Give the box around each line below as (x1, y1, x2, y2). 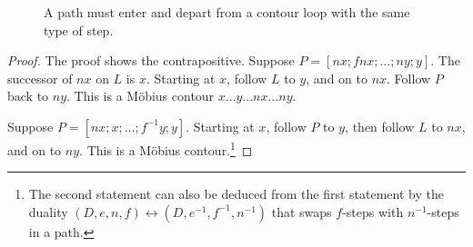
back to (7, 86, 49, 105)
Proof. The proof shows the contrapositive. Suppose (7, 51, 295, 70)
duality (28, 202, 68, 221)
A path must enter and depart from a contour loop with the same (44, 3, 410, 21)
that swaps (271, 202, 332, 221)
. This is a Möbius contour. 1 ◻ (79, 137, 253, 159)
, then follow (345, 116, 415, 135)
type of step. (44, 20, 114, 39)
